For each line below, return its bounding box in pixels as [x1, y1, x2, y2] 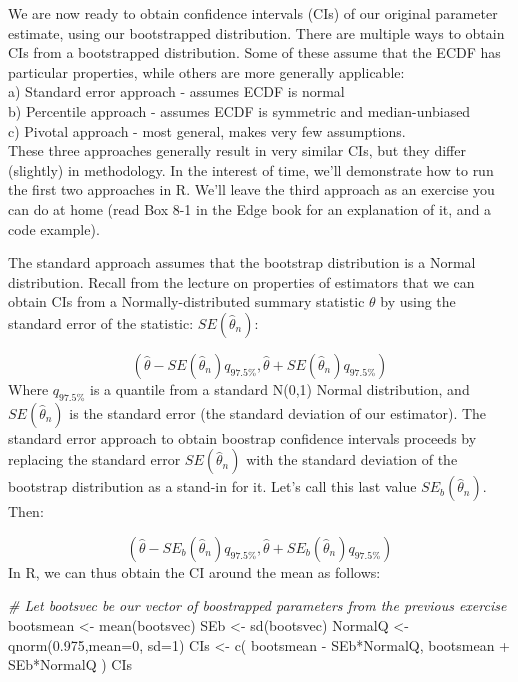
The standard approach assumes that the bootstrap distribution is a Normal [8, 252, 476, 273]
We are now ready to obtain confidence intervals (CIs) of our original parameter [8, 3, 498, 23]
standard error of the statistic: [8, 312, 194, 333]
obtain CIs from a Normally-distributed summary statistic [8, 291, 365, 312]
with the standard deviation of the [246, 449, 458, 470]
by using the [380, 291, 456, 312]
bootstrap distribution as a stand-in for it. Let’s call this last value [8, 476, 417, 497]
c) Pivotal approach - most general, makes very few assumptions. [8, 120, 406, 141]
